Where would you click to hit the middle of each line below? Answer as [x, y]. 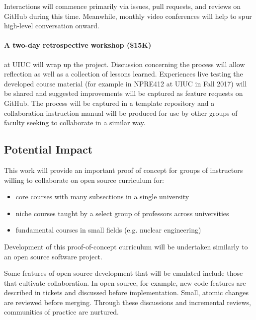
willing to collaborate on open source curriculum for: [84, 180]
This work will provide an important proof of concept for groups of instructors [124, 170]
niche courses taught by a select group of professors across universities [122, 213]
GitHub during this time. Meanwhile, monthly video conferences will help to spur [128, 16]
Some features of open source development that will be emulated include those [124, 273]
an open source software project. [53, 256]
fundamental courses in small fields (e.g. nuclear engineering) [108, 230]
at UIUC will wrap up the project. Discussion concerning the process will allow [125, 64]
